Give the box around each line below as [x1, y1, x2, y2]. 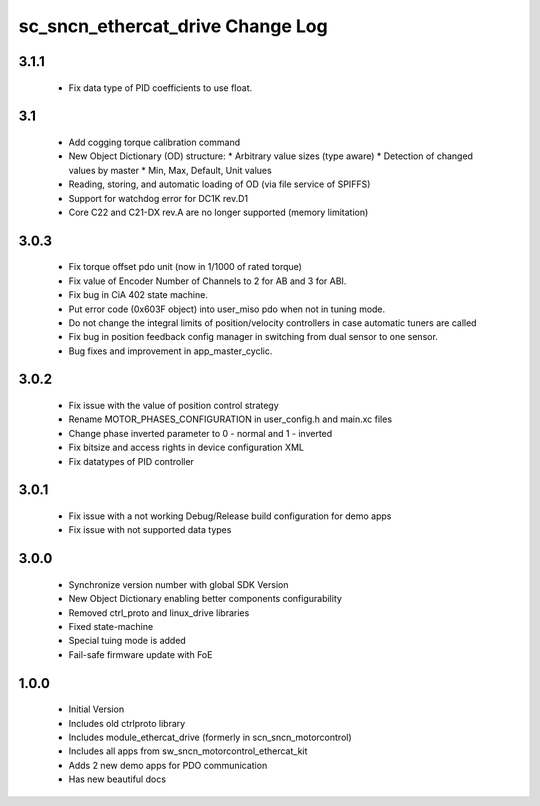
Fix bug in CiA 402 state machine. [68, 289, 209, 301]
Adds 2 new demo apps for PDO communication [68, 759, 268, 771]
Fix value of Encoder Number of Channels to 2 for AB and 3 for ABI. [68, 275, 347, 287]
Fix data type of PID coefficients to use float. [68, 81, 253, 94]
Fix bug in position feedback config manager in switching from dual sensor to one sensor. [68, 331, 439, 343]
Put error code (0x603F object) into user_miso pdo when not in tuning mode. [68, 303, 386, 315]
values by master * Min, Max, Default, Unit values [68, 164, 272, 176]
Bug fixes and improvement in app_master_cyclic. [68, 345, 273, 357]
